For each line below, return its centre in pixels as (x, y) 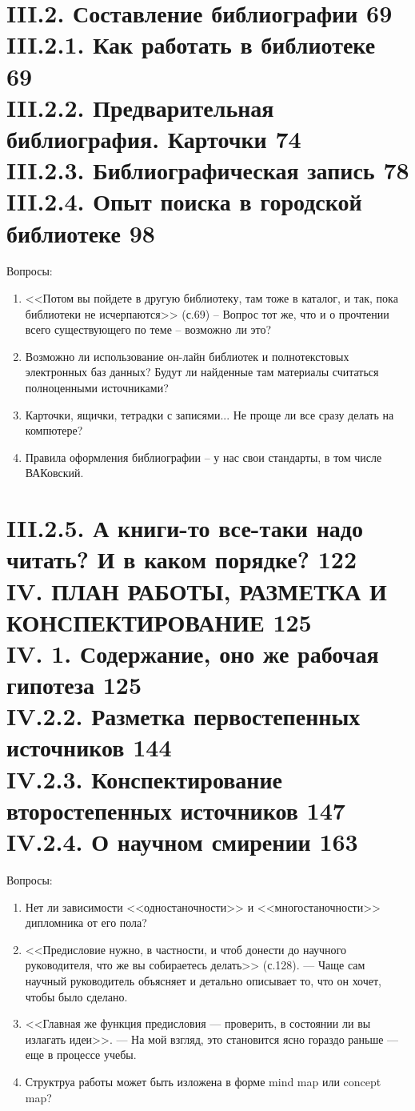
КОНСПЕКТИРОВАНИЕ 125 (159, 622)
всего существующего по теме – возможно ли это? (148, 329)
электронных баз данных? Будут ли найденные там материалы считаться (202, 372)
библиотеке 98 (81, 233)
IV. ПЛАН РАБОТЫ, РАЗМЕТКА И (197, 590)
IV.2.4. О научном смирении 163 (182, 842)
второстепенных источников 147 (176, 810)
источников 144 (89, 747)
